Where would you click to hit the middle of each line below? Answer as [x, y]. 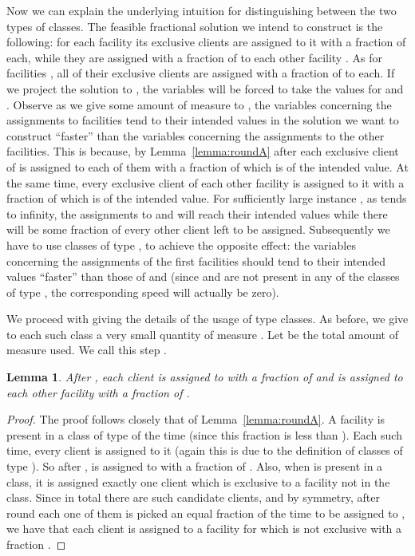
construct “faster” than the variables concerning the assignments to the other [196, 135]
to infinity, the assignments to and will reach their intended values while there [197, 213]
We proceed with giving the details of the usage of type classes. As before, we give [207, 319]
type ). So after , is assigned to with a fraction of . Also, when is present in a [195, 466]
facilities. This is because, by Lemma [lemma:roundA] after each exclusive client [203, 151]
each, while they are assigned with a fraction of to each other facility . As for [194, 57]
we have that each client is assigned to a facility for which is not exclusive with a [204, 528]
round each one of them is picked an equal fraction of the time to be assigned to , [206, 513]
